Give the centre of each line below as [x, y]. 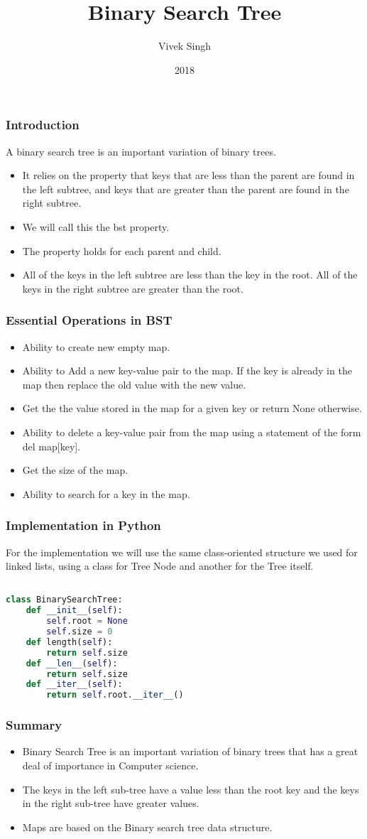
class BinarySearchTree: [64, 600]
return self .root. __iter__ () [115, 695]
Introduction [43, 125]
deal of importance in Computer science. [110, 765]
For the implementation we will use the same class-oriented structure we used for [182, 552]
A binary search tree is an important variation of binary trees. [141, 151]
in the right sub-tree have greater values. [111, 803]
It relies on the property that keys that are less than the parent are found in [188, 175]
